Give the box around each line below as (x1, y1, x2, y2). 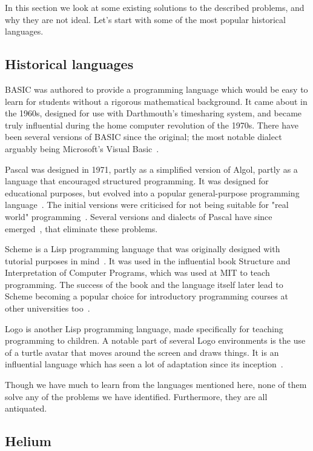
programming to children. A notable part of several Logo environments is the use (5, 334, 306, 347)
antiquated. (5, 402, 47, 415)
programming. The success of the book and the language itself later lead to (5, 278, 283, 290)
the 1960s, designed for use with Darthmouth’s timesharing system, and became (5, 107, 302, 119)
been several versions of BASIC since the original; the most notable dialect (5, 130, 282, 143)
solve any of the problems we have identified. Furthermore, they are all (5, 390, 268, 403)
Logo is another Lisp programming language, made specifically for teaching (5, 322, 283, 335)
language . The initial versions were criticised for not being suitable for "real (5, 198, 289, 211)
